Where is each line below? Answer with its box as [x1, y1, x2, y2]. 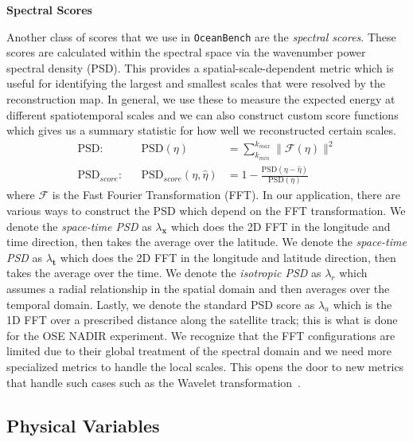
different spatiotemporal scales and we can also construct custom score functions [6, 106, 399, 123]
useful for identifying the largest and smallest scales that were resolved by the [6, 75, 385, 92]
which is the [333, 295, 392, 312]
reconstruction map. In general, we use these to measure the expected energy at [6, 91, 395, 108]
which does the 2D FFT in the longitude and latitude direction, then [60, 248, 396, 265]
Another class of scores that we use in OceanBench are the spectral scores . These [6, 28, 396, 45]
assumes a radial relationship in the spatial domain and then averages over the [6, 280, 390, 296]
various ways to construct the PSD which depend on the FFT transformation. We [6, 202, 406, 219]
